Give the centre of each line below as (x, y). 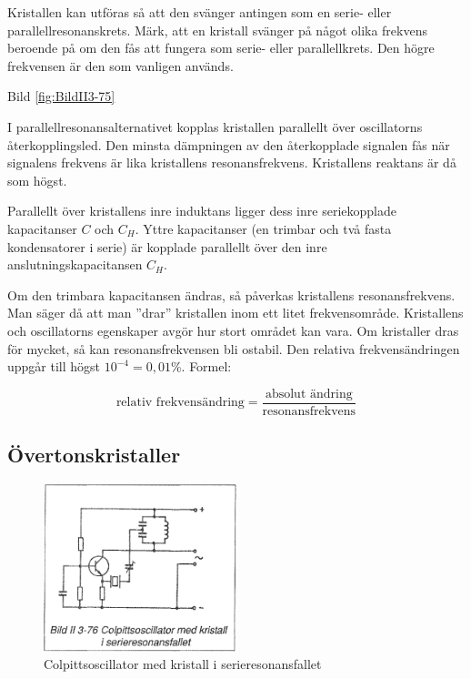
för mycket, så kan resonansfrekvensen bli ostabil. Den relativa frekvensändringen (234, 348)
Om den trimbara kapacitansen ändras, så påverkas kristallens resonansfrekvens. (231, 294)
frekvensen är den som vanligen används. (120, 65)
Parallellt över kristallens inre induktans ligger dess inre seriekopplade (202, 211)
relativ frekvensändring (180, 403)
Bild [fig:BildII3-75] (61, 96)
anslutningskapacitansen (75, 264)
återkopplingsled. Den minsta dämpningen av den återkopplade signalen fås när (229, 144)
